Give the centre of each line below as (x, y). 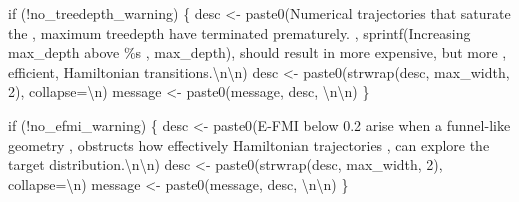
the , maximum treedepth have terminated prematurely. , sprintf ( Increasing (239, 32)
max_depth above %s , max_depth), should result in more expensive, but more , (257, 52)
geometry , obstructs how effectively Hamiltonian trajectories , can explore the (249, 144)
